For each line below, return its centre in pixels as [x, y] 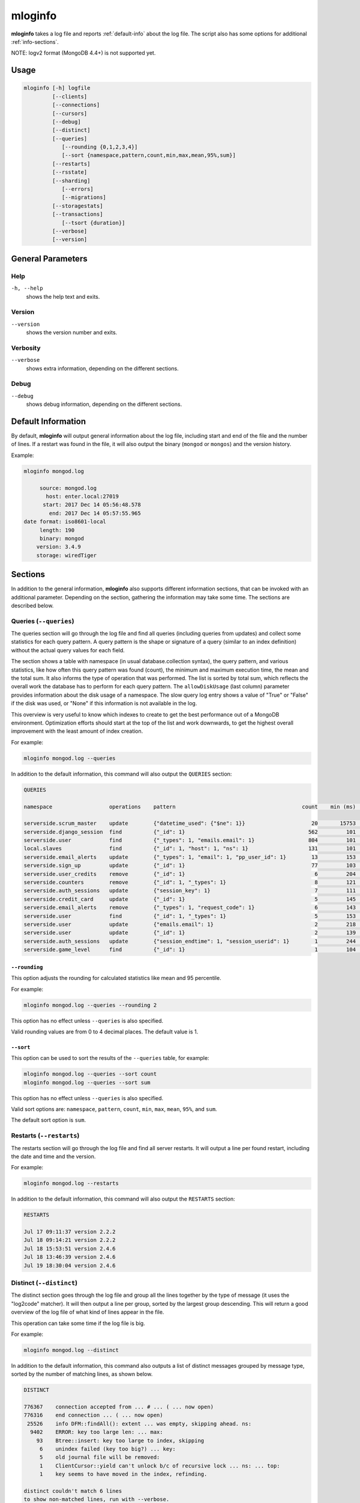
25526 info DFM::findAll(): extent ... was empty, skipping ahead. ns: [139, 1424]
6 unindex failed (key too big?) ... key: [108, 1449]
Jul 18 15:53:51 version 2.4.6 [70, 1248]
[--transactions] [77, 214]
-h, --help [27, 288]
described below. [32, 605]
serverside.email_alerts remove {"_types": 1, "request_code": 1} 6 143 [190, 908]
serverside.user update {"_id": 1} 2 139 [190, 933]
